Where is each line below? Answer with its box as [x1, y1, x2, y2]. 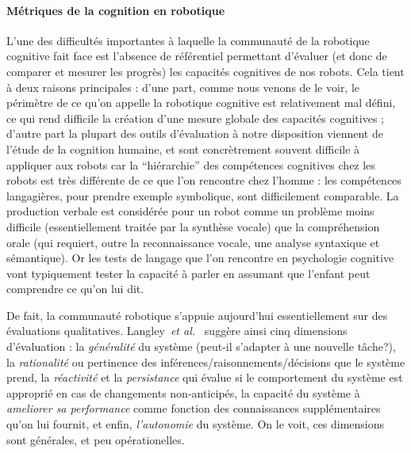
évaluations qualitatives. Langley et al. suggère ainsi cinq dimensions [6, 322, 348, 339]
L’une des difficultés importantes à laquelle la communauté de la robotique [6, 32, 370, 48]
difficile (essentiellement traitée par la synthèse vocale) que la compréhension [6, 218, 380, 234]
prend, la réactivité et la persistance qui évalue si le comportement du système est [6, 369, 403, 386]
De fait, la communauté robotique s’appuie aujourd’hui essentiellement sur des [6, 306, 388, 323]
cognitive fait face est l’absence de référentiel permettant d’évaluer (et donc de [6, 48, 387, 64]
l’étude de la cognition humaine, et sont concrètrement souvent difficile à [6, 140, 360, 157]
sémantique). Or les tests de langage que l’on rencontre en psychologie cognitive [6, 249, 394, 266]
